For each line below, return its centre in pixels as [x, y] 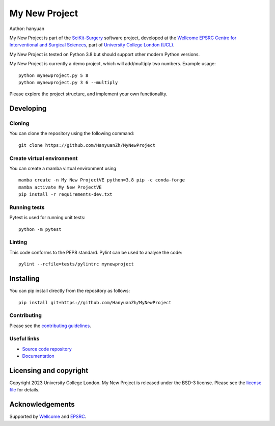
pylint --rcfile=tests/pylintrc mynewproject [76, 264]
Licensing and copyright [49, 370]
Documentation [38, 356]
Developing [28, 109]
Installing [25, 278]
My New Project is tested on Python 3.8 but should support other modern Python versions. [105, 54]
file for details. [24, 390]
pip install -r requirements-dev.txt [66, 194]
